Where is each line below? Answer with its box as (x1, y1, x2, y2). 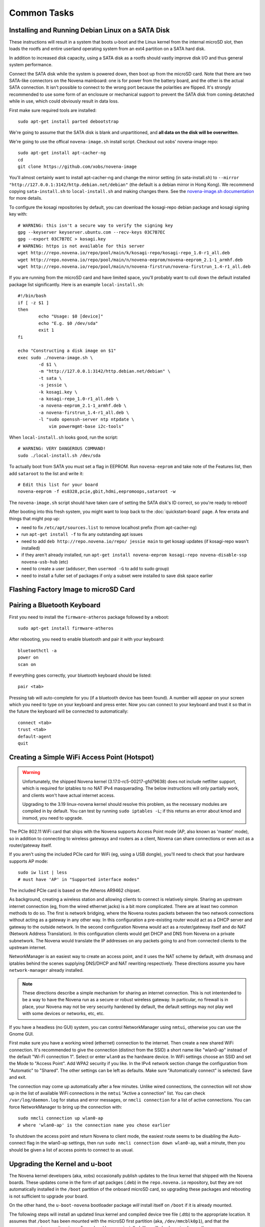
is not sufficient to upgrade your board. (9, 1193, 88, 1199)
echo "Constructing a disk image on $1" (18, 348, 116, 353)
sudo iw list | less (18, 870, 67, 876)
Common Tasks (9, 7, 74, 18)
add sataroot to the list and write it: (9, 470, 84, 476)
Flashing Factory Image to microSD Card (9, 586, 135, 594)
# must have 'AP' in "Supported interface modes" (18, 877, 140, 882)
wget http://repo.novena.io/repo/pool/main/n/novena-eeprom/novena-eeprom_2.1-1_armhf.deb (18, 257, 243, 263)
